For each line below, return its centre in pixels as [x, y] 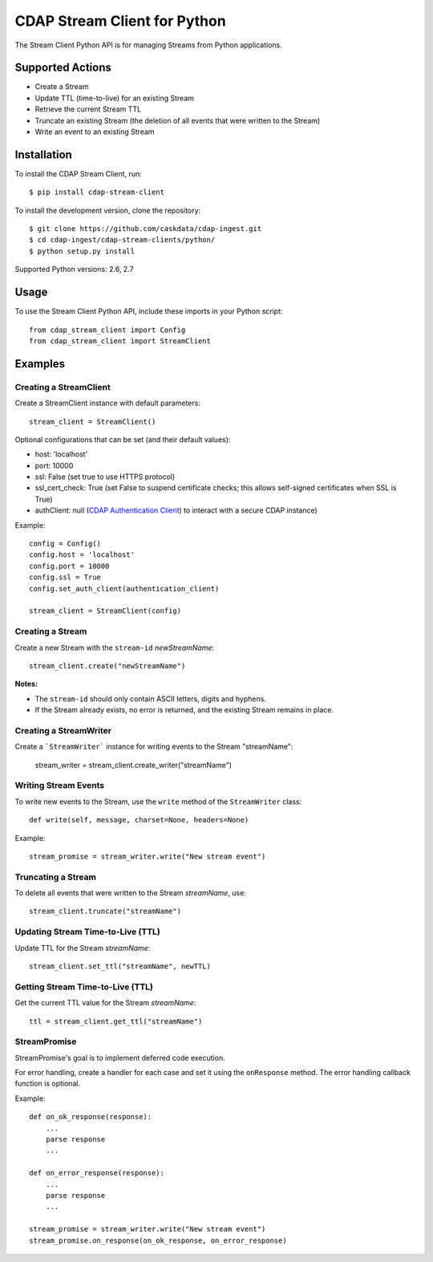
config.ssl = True [65, 577]
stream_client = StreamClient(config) [105, 611]
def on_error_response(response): [97, 1173]
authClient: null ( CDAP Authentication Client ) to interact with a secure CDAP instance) [176, 510]
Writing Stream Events [59, 785]
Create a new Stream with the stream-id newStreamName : [115, 647]
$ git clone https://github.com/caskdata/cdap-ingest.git [146, 229]
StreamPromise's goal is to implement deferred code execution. [120, 1057]
